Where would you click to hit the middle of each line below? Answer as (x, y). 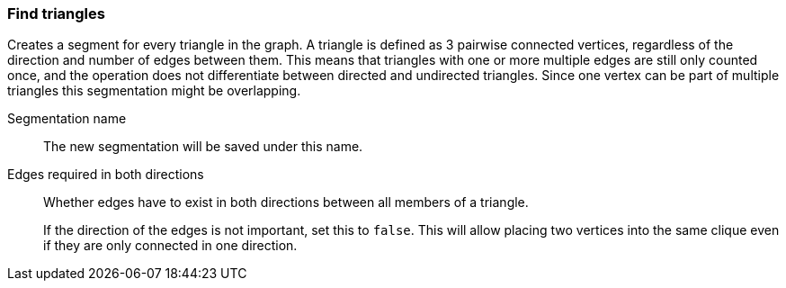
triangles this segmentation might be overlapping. (154, 91)
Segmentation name (67, 119)
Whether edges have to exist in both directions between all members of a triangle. (286, 202)
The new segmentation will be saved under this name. (203, 147)
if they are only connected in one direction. (170, 246)
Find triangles (56, 13)
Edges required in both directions (106, 175)
